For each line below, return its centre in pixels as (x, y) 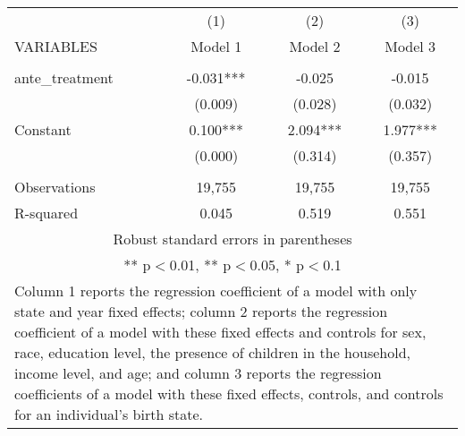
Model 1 (216, 46)
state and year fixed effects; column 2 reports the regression (201, 311)
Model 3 (410, 46)
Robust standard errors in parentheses (232, 239)
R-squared (46, 213)
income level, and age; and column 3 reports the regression (198, 373)
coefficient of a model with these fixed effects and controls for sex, (220, 332)
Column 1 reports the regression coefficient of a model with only (216, 291)
